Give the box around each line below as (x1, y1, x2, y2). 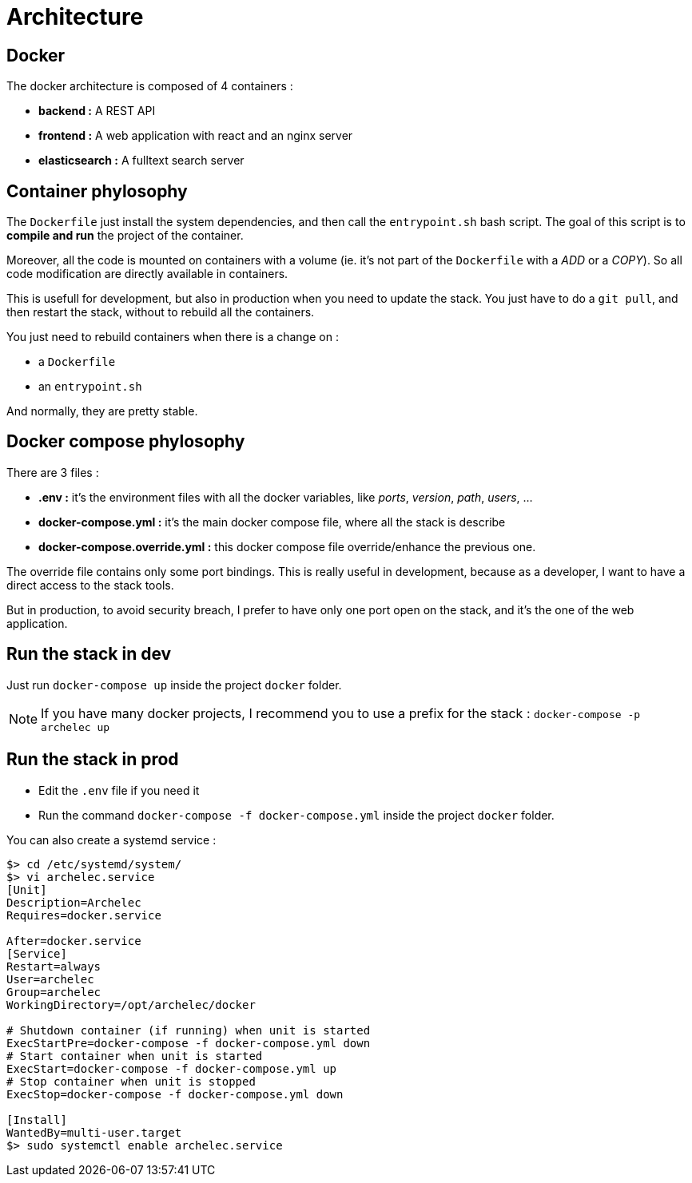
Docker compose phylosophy (6, 431, 245, 452)
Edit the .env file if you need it (38, 783, 200, 797)
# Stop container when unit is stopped (6, 1074, 256, 1088)
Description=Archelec (6, 895, 141, 909)
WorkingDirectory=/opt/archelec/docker (6, 998, 256, 1011)
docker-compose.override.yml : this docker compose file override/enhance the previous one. (38, 539, 536, 554)
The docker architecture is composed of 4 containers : (6, 79, 293, 93)
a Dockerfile (38, 355, 116, 369)
